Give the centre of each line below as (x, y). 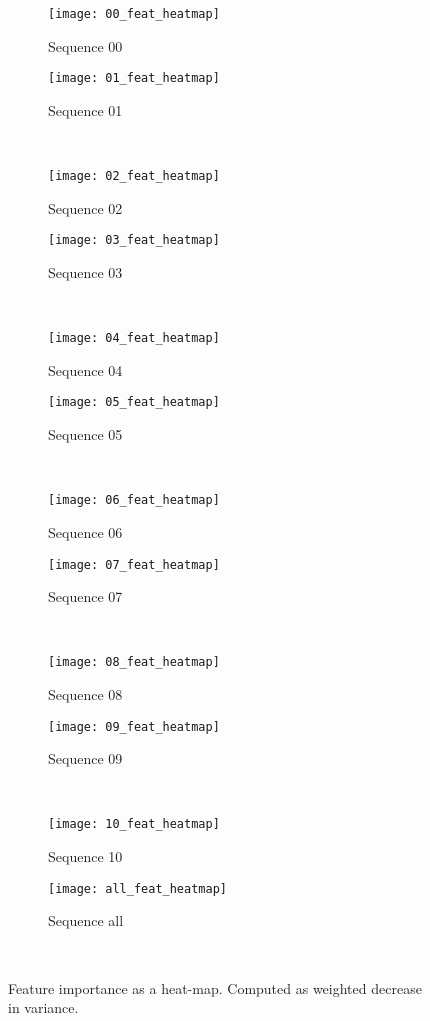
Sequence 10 (85, 856)
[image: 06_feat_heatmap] (134, 500)
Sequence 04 (85, 369)
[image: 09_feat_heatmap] (134, 726)
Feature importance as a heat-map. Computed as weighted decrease (215, 987)
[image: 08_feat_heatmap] (134, 662)
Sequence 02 (85, 207)
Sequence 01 (85, 109)
